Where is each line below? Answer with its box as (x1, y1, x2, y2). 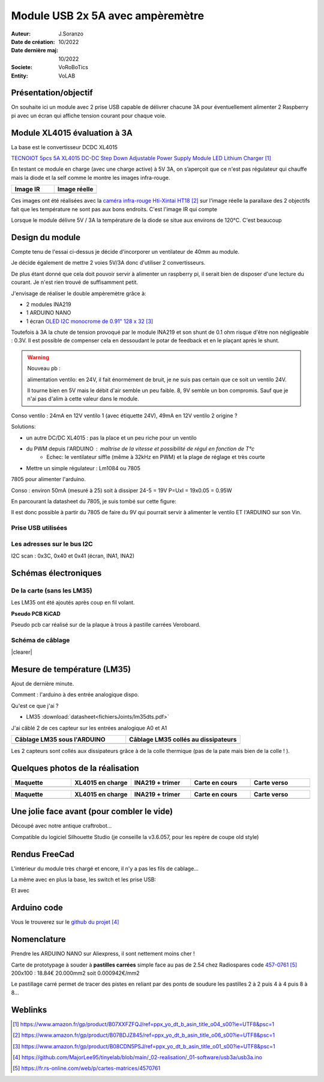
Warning (27, 354, 49, 361)
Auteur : (11, 30, 31, 37)
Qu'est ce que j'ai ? (11, 702, 59, 709)
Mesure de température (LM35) (11, 664, 131, 674)
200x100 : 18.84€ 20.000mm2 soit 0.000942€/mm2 (11, 970, 140, 977)
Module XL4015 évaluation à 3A (11, 128, 133, 138)
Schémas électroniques (11, 568, 102, 578)
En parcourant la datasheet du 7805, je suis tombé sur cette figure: (11, 497, 176, 505)
